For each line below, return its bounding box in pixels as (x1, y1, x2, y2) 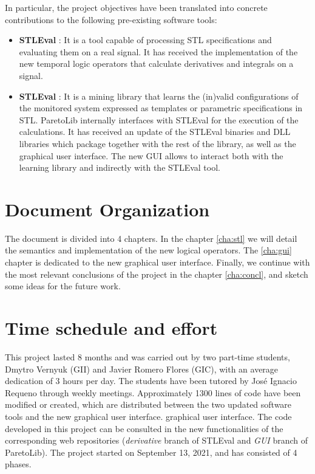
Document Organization (5, 196, 210, 221)
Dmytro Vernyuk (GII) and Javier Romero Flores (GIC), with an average (5, 362, 279, 375)
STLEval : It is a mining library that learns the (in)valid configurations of (19, 89, 299, 102)
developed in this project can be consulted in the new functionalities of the (5, 422, 283, 434)
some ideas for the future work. (5, 280, 121, 292)
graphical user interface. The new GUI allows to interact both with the (19, 149, 283, 162)
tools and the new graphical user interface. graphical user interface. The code (5, 410, 292, 422)
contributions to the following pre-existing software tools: (5, 13, 217, 26)
